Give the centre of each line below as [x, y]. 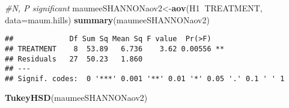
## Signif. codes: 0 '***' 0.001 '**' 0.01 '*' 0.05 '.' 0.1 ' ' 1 [145, 78]
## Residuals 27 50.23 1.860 [74, 59]
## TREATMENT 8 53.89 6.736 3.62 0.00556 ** [115, 49]
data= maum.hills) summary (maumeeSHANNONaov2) [107, 19]
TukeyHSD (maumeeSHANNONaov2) [76, 98]
